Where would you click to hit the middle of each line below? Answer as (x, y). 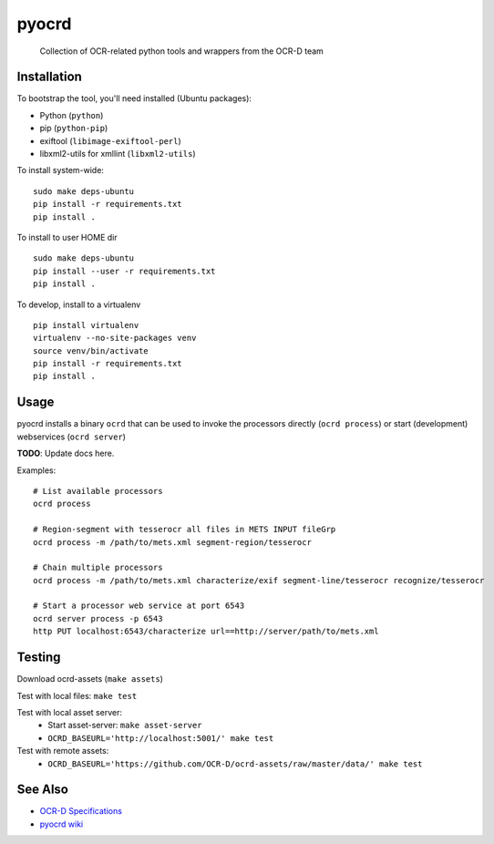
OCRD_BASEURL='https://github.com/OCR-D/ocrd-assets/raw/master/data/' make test (235, 764)
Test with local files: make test (77, 695)
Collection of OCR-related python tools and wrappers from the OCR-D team (181, 51)
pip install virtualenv (86, 325)
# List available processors (98, 491)
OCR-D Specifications (81, 811)
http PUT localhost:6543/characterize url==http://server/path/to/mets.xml (206, 632)
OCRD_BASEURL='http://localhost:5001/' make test (161, 738)
